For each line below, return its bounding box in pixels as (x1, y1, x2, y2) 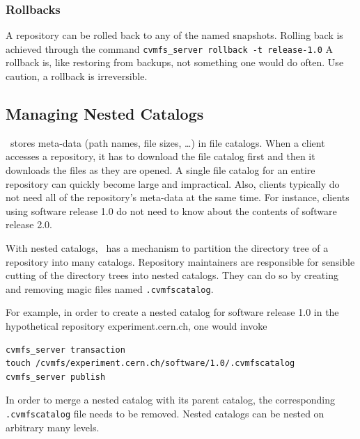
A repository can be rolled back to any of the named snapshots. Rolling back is (6, 28, 343, 42)
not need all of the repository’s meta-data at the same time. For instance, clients (6, 190, 350, 205)
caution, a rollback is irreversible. (6, 69, 148, 83)
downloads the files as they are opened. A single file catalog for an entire (6, 163, 315, 177)
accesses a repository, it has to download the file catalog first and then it (6, 149, 315, 163)
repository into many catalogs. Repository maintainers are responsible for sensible (6, 254, 355, 269)
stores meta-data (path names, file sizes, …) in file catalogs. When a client (10, 135, 325, 150)
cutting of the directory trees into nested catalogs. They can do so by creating (6, 268, 338, 282)
